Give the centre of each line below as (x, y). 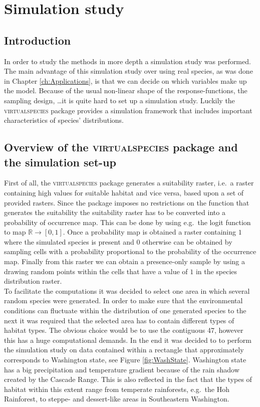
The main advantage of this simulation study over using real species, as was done (128, 71)
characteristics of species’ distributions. (64, 120)
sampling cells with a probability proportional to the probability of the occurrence (130, 251)
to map (15, 232)
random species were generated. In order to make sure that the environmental (123, 300)
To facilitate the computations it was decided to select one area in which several (127, 290)
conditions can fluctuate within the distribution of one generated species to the (125, 311)
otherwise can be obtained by (187, 241)
